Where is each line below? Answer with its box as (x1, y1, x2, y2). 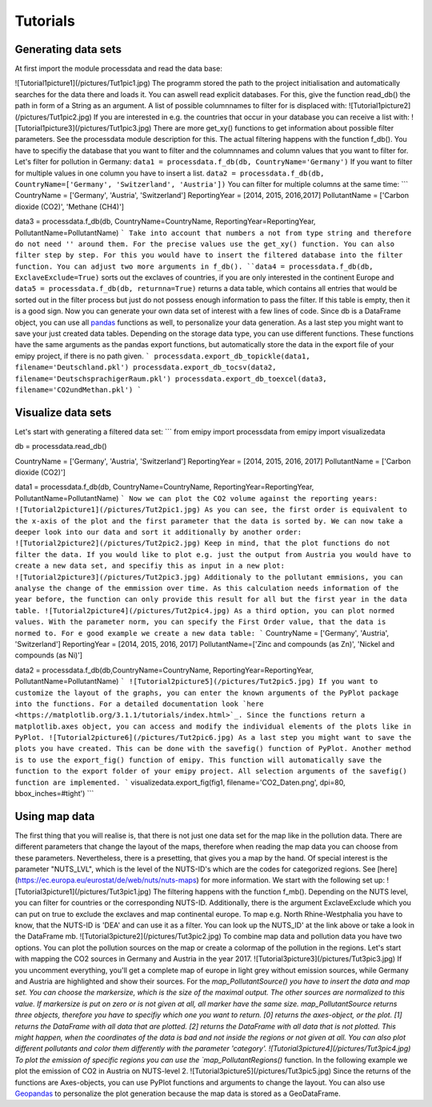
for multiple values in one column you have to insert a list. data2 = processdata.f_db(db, (14, 168, 325, 178)
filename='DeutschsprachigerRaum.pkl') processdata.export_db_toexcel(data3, (14, 374, 327, 383)
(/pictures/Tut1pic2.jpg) (14, 112, 92, 122)
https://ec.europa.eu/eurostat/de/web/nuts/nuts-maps (17, 875, 197, 885)
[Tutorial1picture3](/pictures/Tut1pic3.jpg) (14, 123, 152, 133)
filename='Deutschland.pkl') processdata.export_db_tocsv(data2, (14, 363, 277, 372)
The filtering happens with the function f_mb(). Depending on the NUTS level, (153, 887, 408, 896)
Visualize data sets (14, 406, 112, 419)
